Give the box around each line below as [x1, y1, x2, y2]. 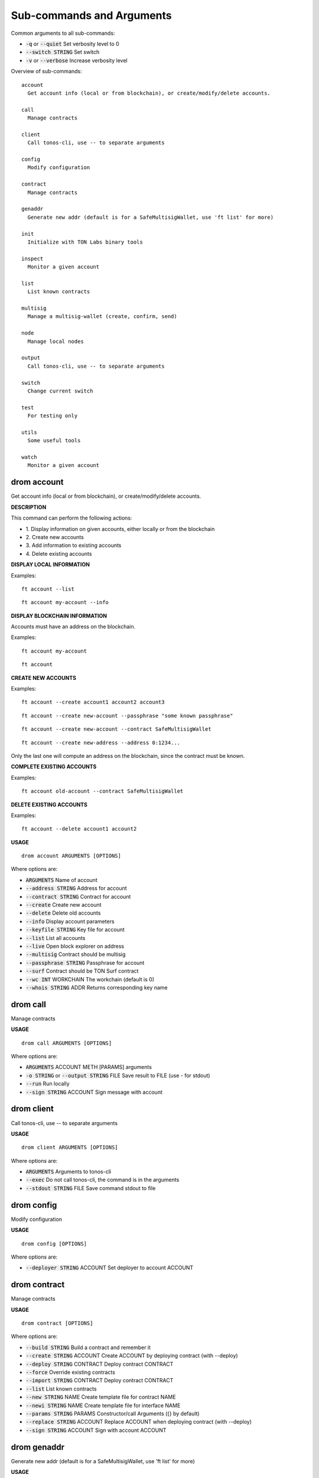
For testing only [27, 413, 78, 419]
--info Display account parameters [25, 918, 115, 925]
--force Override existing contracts [25, 1369, 115, 1376]
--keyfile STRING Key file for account [25, 926, 125, 934]
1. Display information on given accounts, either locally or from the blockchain [25, 525, 215, 532]
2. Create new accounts [25, 533, 84, 540]
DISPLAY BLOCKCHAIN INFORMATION [11, 612, 108, 619]
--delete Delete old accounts [25, 909, 101, 916]
